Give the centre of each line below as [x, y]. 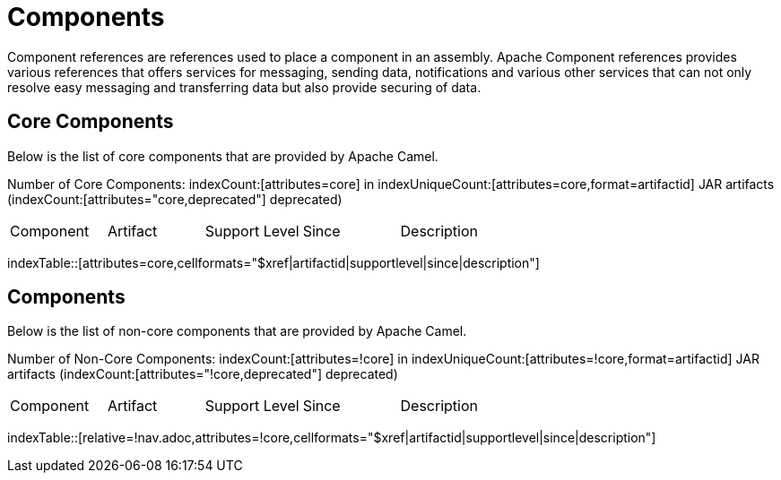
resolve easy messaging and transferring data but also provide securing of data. [244, 87]
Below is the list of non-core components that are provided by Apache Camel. [237, 331]
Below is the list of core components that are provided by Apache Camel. [223, 156]
